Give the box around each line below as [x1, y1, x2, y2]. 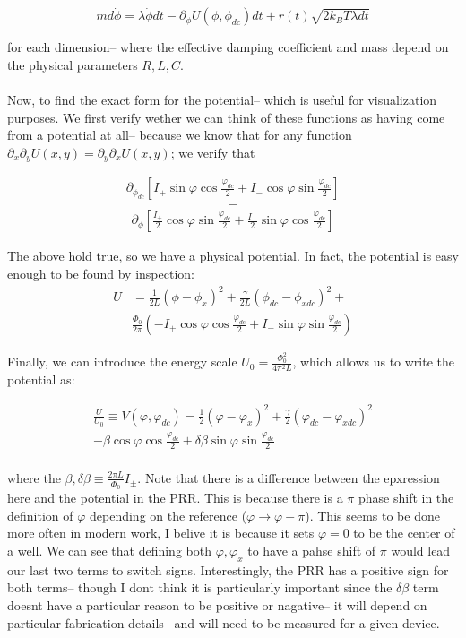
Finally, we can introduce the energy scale [7, 352, 237, 371]
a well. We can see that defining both [7, 541, 211, 559]
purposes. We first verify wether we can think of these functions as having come [7, 108, 445, 126]
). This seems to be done [305, 505, 440, 524]
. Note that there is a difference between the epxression [137, 468, 440, 487]
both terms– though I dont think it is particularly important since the [7, 578, 393, 597]
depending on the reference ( [90, 505, 247, 524]
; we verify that [170, 142, 255, 161]
